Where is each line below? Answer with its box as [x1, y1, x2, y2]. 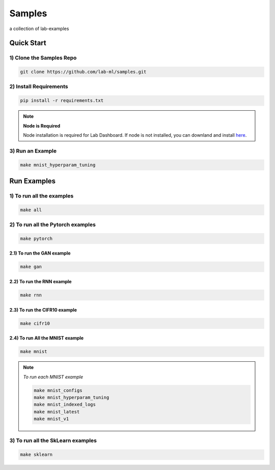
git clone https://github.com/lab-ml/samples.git [20, 69, 147, 75]
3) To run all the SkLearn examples [9, 437, 97, 444]
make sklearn [20, 452, 53, 458]
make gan [20, 264, 42, 270]
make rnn [20, 292, 42, 298]
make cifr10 [20, 320, 50, 326]
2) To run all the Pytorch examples [9, 221, 96, 228]
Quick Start [9, 39, 46, 47]
